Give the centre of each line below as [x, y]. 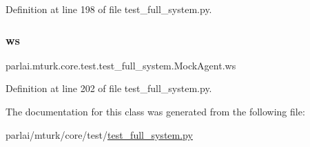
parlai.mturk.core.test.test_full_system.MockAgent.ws [121, 65]
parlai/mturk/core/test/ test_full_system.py [99, 134]
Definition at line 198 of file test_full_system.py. [109, 9]
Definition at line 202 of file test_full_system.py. [109, 88]
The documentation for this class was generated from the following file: [155, 111]
